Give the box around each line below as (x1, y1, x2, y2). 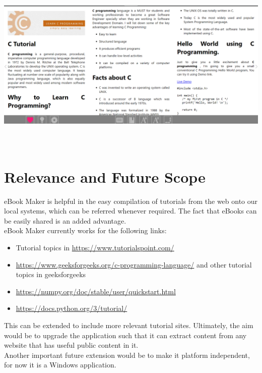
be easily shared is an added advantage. (4, 215, 126, 226)
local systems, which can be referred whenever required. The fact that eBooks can (4, 205, 257, 216)
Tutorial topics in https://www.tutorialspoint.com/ (16, 242, 174, 252)
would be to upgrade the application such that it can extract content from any (4, 330, 247, 340)
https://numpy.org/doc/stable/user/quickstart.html (16, 286, 176, 296)
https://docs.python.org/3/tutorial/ (16, 303, 127, 313)
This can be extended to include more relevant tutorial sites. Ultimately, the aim (4, 319, 253, 330)
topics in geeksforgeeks (16, 269, 86, 280)
